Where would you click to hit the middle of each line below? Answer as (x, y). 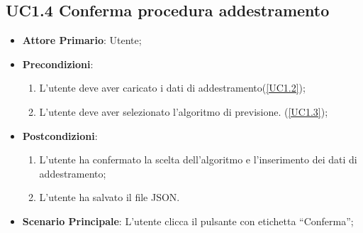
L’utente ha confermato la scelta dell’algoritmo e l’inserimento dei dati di (198, 159)
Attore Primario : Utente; (82, 40)
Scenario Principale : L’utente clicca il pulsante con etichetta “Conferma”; (188, 221)
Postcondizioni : (60, 135)
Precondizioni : (58, 64)
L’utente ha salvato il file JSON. (110, 197)
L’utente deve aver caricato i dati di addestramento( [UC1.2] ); (172, 88)
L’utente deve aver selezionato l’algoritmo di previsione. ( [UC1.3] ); (184, 111)
